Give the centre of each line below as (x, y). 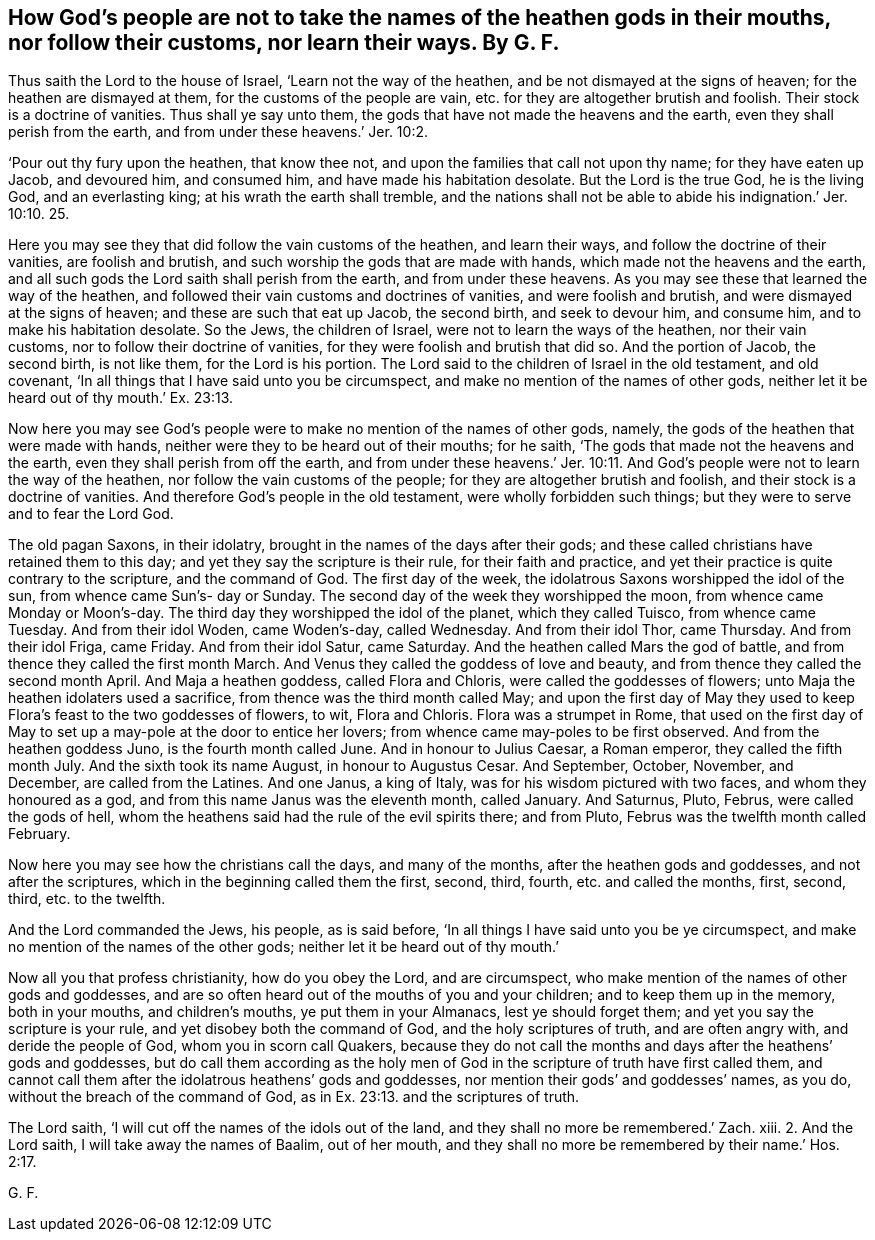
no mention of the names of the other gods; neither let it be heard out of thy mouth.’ (283, 947)
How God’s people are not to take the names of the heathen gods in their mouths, (419, 17)
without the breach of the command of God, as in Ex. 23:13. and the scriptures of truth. (294, 1097)
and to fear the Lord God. (91, 514)
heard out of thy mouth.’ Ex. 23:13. (121, 398)
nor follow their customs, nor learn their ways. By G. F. (284, 42)
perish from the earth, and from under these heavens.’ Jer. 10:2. (218, 132)
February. (39, 834)
